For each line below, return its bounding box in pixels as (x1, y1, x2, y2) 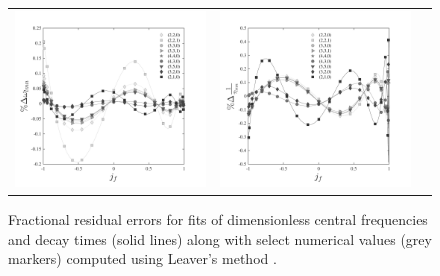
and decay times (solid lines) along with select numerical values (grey (8, 228, 432, 249)
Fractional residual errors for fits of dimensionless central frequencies (8, 208, 428, 229)
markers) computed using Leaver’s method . (8, 248, 277, 269)
